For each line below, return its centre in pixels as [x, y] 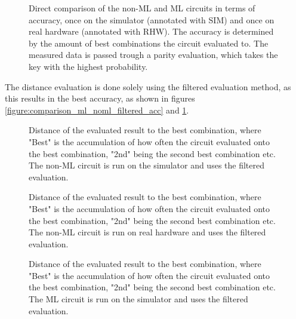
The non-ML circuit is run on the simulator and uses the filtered [147, 165]
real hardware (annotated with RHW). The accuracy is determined [151, 31]
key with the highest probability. [88, 66]
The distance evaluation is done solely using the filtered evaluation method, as [148, 86]
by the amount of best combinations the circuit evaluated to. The [149, 43]
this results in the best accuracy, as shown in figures [100, 98]
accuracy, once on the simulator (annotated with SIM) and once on [152, 19]
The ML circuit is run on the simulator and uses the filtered [138, 299]
